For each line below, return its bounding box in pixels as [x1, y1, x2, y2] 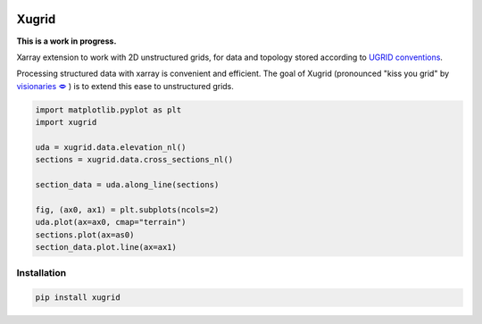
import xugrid [35, 117, 97, 128]
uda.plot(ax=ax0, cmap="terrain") [35, 217, 187, 228]
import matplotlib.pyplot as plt [35, 104, 182, 115]
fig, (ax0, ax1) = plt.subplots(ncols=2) [35, 204, 220, 214]
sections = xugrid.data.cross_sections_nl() [35, 154, 234, 165]
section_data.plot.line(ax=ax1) [35, 242, 178, 252]
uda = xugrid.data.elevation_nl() [35, 142, 187, 152]
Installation [16, 267, 67, 279]
